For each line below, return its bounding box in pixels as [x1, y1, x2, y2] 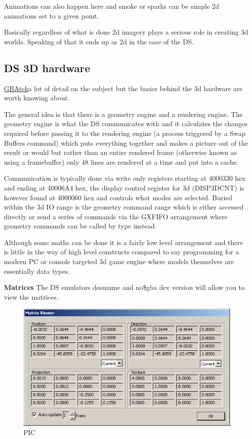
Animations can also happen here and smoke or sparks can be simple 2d [4, 1, 219, 11]
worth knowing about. [4, 93, 70, 103]
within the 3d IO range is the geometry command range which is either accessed [4, 202, 244, 212]
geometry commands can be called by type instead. [4, 221, 157, 231]
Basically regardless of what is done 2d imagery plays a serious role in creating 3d [4, 27, 249, 37]
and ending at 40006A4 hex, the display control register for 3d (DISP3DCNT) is [4, 182, 244, 192]
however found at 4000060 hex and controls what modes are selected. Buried [4, 192, 233, 202]
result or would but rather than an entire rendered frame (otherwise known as [4, 147, 237, 157]
